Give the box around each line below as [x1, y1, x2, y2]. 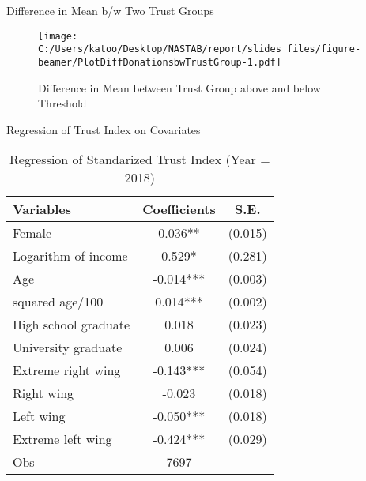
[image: [38, 30, 78, 42]
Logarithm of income [13, 246, 128, 265]
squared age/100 [13, 292, 104, 311]
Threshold [38, 95, 87, 111]
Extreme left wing [13, 430, 112, 449]
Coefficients [142, 200, 216, 219]
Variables [13, 200, 71, 219]
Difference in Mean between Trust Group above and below [38, 79, 321, 96]
